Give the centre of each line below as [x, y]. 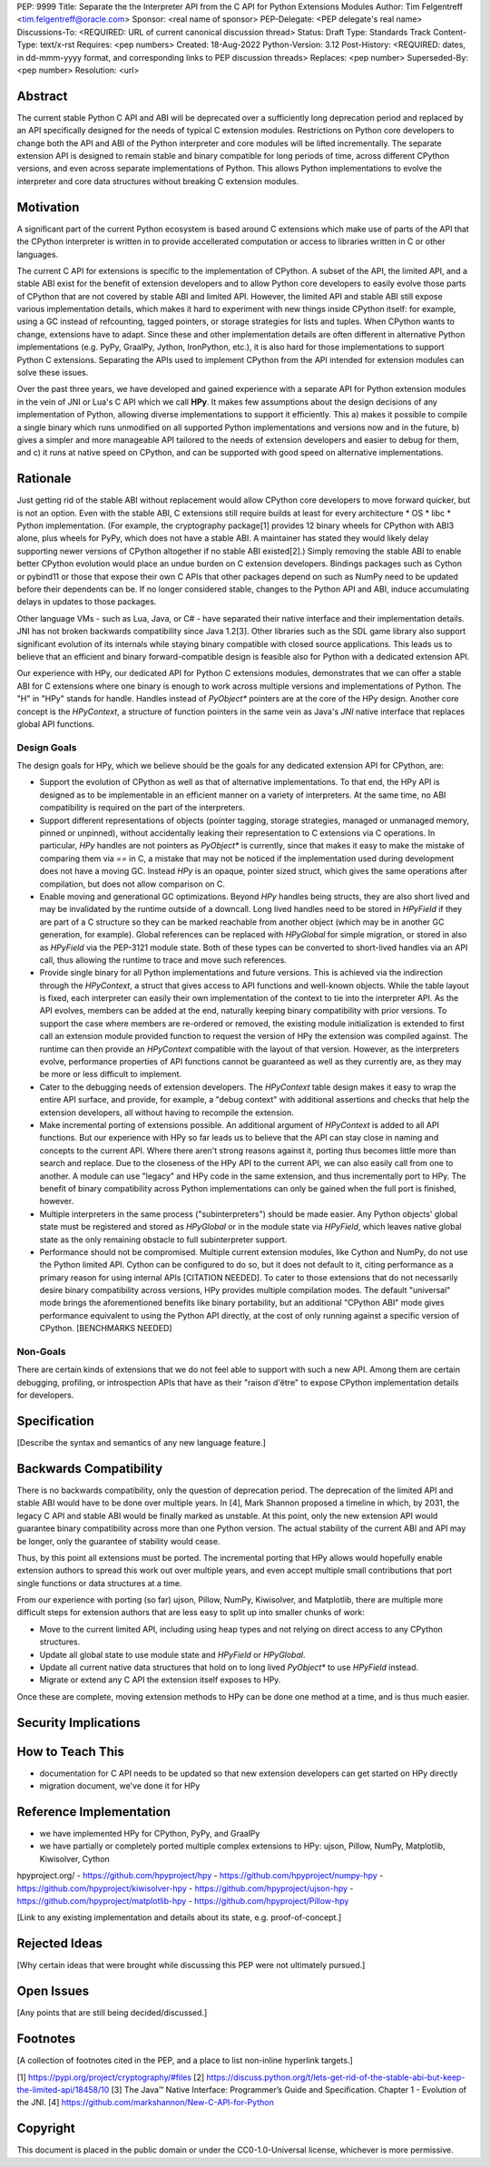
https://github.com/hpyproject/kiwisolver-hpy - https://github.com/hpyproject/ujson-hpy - [185, 1888]
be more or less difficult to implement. [110, 1074]
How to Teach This [70, 1751]
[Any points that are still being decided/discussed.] [112, 2013]
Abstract [42, 96]
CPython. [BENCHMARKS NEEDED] [106, 1329]
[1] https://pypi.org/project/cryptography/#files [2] [111, 2077]
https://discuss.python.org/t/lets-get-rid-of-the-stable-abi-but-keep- [336, 2077]
